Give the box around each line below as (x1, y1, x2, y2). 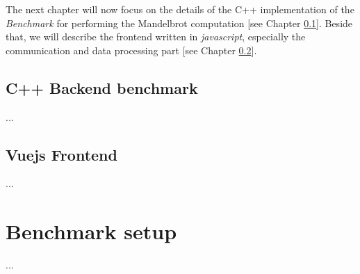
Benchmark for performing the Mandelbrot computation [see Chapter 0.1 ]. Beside (6, 15, 353, 30)
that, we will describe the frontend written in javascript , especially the (6, 29, 306, 44)
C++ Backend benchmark (6, 76, 198, 98)
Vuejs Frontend (6, 143, 117, 165)
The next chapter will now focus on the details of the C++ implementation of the (6, 2, 354, 16)
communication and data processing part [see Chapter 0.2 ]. (6, 42, 257, 57)
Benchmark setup (6, 217, 177, 245)
